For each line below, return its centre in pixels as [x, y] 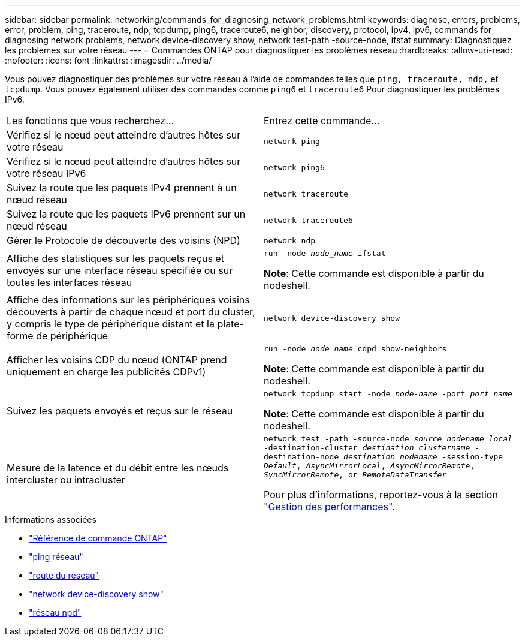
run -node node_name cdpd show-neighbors [355, 349]
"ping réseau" [56, 557]
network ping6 [294, 167]
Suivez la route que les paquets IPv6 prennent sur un [126, 214]
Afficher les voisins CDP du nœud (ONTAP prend [117, 359]
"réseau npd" [55, 613]
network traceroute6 [308, 220]
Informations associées [51, 520]
